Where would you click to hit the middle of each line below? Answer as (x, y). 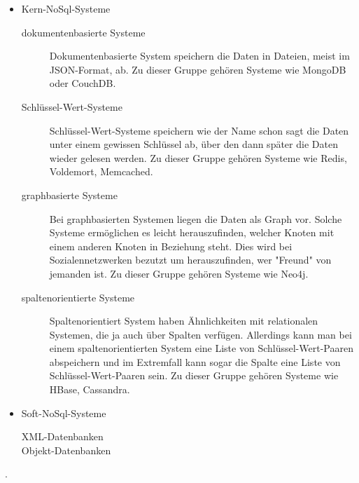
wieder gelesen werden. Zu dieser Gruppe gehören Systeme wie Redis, (198, 157)
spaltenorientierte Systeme (78, 297)
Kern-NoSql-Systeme (66, 8)
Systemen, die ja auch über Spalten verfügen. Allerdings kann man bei (200, 334)
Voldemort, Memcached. (101, 171)
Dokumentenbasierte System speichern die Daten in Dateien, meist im (199, 56)
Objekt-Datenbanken (66, 450)
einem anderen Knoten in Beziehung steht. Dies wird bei (171, 246)
